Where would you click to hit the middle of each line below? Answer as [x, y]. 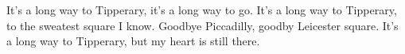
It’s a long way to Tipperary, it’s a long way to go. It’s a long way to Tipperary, [202, 10]
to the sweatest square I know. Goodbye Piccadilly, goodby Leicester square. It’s [202, 25]
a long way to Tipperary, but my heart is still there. [133, 41]
